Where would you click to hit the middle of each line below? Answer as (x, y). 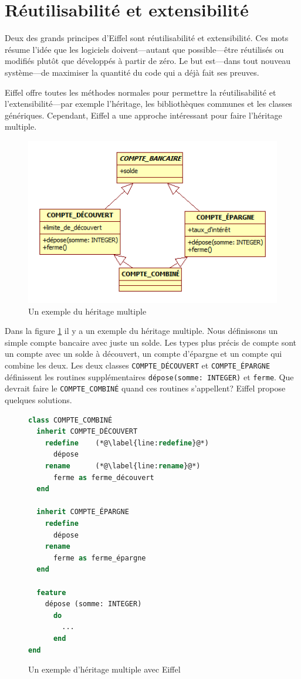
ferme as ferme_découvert (104, 477)
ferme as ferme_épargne (99, 558)
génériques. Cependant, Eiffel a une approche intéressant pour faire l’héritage (143, 115)
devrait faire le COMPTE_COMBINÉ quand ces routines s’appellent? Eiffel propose (145, 388)
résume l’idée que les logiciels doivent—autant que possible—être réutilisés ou (144, 49)
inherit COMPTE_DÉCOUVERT (87, 432)
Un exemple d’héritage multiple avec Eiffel (104, 669)
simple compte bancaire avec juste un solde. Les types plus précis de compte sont (151, 342)
